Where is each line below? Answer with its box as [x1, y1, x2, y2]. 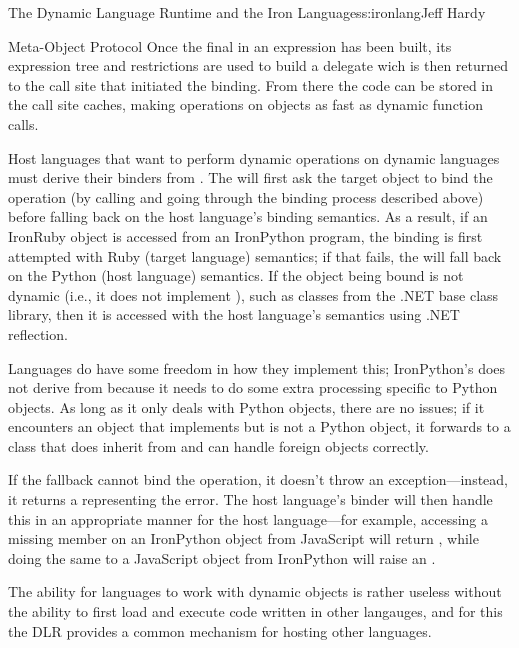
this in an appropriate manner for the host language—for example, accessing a [8, 508, 489, 529]
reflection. [8, 323, 68, 344]
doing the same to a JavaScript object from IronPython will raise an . [8, 547, 436, 568]
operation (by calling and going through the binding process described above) [8, 186, 484, 207]
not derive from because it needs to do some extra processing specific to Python [8, 377, 498, 398]
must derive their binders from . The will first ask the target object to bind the [8, 167, 493, 188]
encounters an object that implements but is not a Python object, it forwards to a [8, 416, 511, 437]
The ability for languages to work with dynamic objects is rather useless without [8, 581, 502, 602]
